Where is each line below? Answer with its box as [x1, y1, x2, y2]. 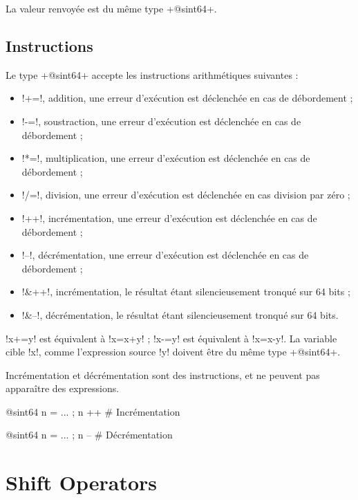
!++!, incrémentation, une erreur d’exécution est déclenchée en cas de [21, 210, 317, 225]
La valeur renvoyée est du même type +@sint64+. [6, 1, 217, 15]
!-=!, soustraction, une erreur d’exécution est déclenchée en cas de [21, 113, 301, 128]
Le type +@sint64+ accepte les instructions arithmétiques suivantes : [6, 67, 299, 82]
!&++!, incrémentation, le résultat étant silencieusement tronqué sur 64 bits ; [21, 284, 350, 299]
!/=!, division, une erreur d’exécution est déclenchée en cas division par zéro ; [21, 187, 350, 202]
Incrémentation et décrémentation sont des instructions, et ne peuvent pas [6, 367, 320, 382]
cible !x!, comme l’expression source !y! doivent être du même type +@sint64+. [6, 344, 341, 359]
